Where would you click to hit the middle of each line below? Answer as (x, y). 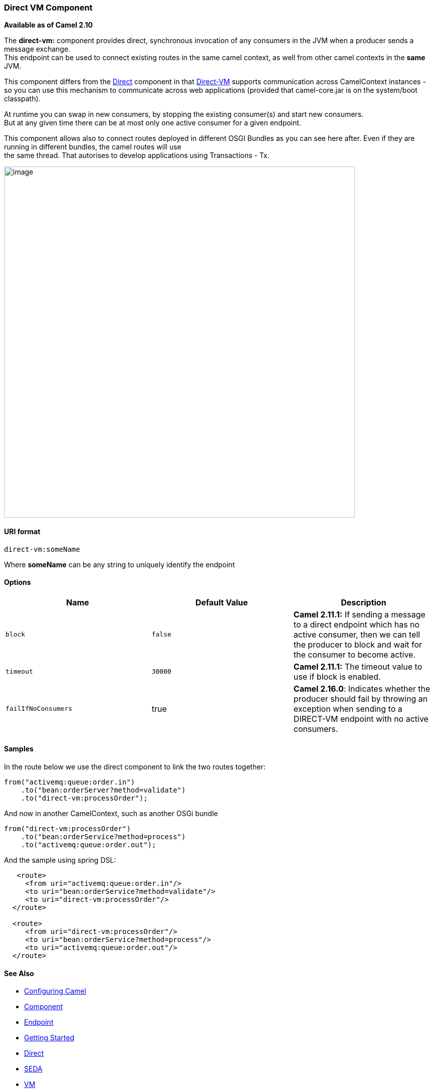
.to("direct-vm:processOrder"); (84, 798)
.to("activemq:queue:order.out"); (88, 845)
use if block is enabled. (337, 676)
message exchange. (37, 49)
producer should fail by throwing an (361, 698)
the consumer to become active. (355, 654)
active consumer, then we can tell (357, 634)
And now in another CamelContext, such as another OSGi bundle (111, 814)
